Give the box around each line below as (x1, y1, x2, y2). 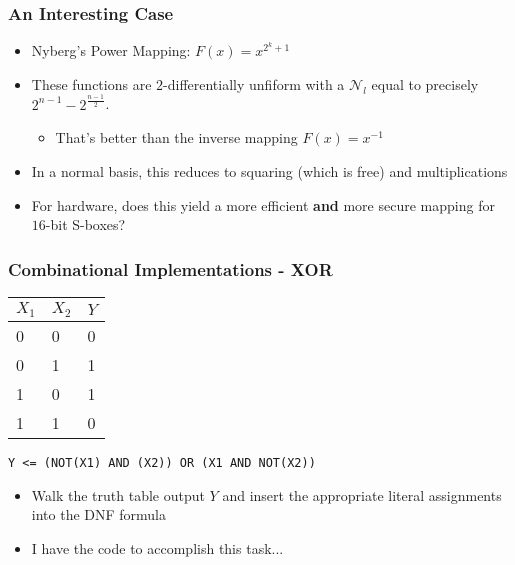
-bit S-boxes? (45, 214, 126, 235)
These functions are (31, 73, 152, 94)
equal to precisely (371, 73, 479, 94)
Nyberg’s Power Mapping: (31, 40, 191, 61)
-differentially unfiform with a (163, 73, 345, 94)
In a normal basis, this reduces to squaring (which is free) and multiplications (31, 160, 508, 181)
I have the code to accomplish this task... (31, 537, 284, 558)
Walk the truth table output (31, 484, 205, 505)
